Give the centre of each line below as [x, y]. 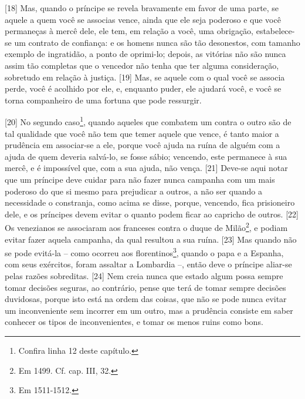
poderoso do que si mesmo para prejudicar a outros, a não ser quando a [133, 191]
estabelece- [275, 31]
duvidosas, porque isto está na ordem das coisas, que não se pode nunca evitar [146, 299]
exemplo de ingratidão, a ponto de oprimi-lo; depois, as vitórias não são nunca [145, 54]
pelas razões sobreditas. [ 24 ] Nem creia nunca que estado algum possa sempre [144, 276]
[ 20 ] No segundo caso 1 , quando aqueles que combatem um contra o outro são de [148, 121]
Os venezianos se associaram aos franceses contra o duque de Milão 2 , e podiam [146, 227]
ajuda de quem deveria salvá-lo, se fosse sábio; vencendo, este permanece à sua [146, 156]
